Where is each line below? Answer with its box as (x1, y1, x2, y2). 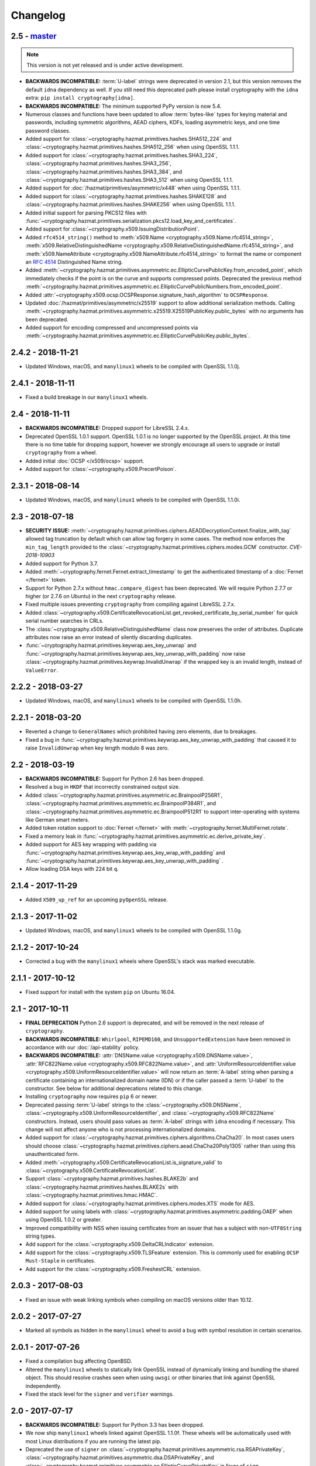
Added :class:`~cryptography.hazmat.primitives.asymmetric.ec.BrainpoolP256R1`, (25, 792, 223, 799)
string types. (25, 1233, 56, 1240)
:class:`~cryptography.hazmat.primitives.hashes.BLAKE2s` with (25, 1183, 178, 1190)
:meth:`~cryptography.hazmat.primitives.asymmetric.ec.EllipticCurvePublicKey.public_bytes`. (25, 332, 250, 340)
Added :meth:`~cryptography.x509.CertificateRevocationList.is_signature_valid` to (25, 1159, 222, 1166)
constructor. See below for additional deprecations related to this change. (25, 1085, 203, 1092)
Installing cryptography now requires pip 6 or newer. (25, 1093, 158, 1100)
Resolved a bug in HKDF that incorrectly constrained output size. (25, 783, 180, 790)
